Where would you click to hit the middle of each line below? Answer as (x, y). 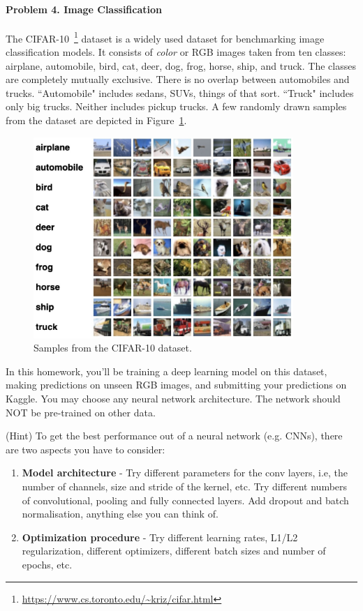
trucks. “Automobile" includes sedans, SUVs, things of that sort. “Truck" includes (180, 92)
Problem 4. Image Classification (84, 9)
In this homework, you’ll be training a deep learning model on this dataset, (166, 371)
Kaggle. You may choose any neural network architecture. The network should (173, 398)
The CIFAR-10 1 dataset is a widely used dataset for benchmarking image (165, 37)
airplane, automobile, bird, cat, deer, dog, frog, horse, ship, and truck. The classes (181, 65)
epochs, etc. (47, 564)
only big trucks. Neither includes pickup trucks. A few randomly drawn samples (176, 106)
